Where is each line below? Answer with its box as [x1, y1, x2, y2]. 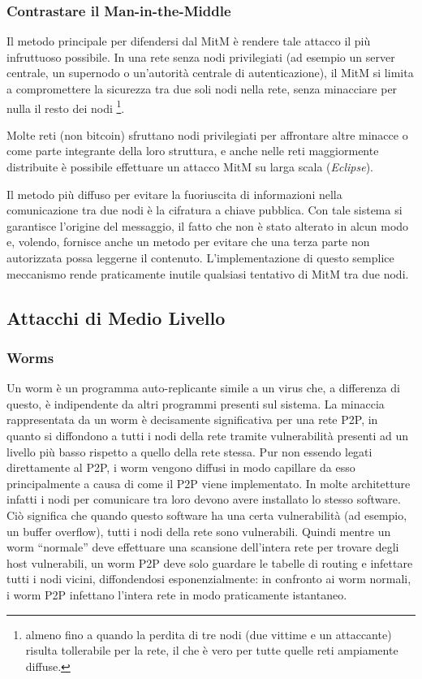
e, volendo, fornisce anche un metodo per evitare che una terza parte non [6, 233, 370, 250]
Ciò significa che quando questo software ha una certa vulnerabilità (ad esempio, [6, 506, 407, 523]
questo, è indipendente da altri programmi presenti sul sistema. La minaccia [6, 395, 385, 412]
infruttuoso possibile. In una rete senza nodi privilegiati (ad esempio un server [6, 48, 395, 65]
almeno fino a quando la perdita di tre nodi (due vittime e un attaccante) [25, 625, 392, 642]
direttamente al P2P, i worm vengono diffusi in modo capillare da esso [6, 459, 355, 476]
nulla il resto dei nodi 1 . [6, 97, 125, 116]
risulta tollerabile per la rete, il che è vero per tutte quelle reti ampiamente [25, 642, 398, 659]
